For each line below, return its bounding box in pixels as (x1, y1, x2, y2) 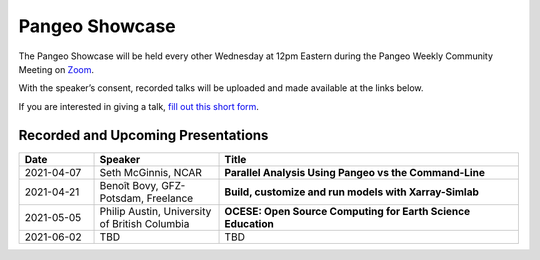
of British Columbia (99, 216, 190, 230)
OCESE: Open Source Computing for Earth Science (224, 204, 470, 218)
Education (224, 216, 274, 230)
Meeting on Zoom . (18, 63, 95, 75)
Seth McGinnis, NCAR (99, 165, 202, 179)
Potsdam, (99, 191, 145, 205)
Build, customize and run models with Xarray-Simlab (224, 185, 480, 199)
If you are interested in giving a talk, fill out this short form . (18, 100, 260, 112)
